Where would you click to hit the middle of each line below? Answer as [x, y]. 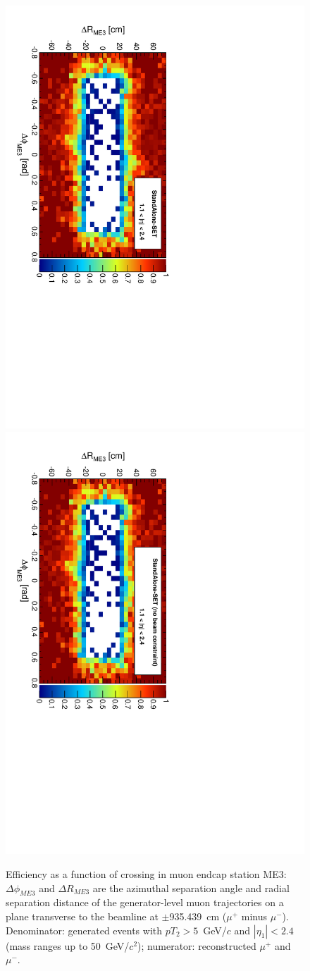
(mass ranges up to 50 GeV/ [68, 945]
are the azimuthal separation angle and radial [191, 887]
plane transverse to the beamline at [82, 916]
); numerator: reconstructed [197, 945]
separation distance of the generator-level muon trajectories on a [145, 902]
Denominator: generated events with [84, 930]
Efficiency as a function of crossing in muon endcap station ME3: [146, 874]
